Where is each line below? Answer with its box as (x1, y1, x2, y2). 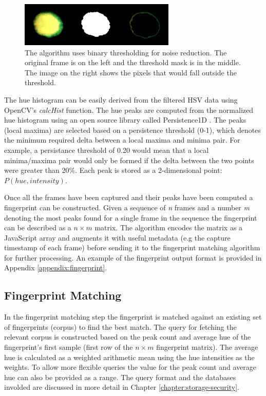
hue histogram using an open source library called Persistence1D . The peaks (4, 114, 246, 125)
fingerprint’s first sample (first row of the (4, 342, 133, 352)
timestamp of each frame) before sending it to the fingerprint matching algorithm (4, 242, 260, 253)
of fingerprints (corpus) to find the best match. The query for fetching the (4, 321, 237, 332)
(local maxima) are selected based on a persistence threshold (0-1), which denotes (4, 124, 261, 135)
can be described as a (4, 222, 71, 233)
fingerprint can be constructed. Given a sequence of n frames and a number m (4, 202, 250, 212)
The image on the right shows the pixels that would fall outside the (25, 67, 237, 77)
